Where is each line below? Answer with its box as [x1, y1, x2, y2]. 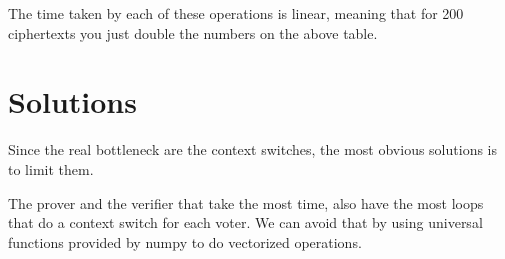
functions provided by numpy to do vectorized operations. [8, 231, 362, 252]
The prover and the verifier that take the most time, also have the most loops [8, 192, 484, 213]
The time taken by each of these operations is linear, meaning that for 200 [8, 3, 464, 23]
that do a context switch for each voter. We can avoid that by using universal [8, 212, 483, 233]
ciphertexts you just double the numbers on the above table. [8, 22, 378, 43]
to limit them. [8, 158, 94, 179]
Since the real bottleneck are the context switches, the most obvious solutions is [8, 139, 498, 160]
